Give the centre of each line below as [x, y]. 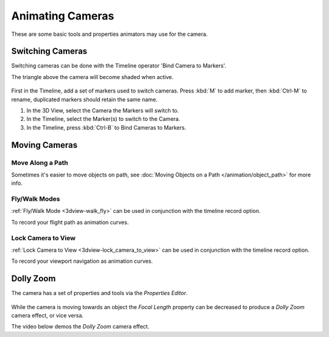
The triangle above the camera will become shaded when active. [92, 77]
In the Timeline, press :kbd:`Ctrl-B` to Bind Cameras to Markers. [106, 127]
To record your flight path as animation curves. [70, 222]
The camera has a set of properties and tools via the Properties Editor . [100, 293]
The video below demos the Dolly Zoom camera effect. [80, 327]
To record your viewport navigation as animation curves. [82, 261]
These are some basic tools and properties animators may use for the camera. [110, 34]
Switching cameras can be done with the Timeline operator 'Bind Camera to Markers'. [119, 66]
